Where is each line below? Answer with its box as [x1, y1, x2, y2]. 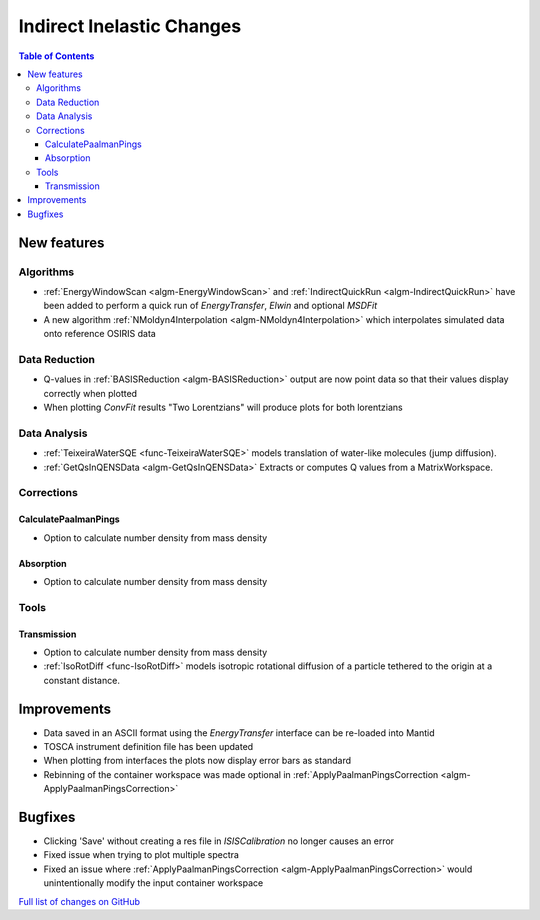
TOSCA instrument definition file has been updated [43, 741, 254, 752]
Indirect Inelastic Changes [18, 15, 242, 37]
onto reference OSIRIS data [43, 328, 157, 340]
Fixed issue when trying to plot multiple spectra [43, 849, 240, 861]
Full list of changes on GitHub [18, 895, 140, 907]
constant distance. [43, 674, 120, 686]
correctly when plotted [43, 387, 138, 399]
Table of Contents [18, 50, 95, 62]
